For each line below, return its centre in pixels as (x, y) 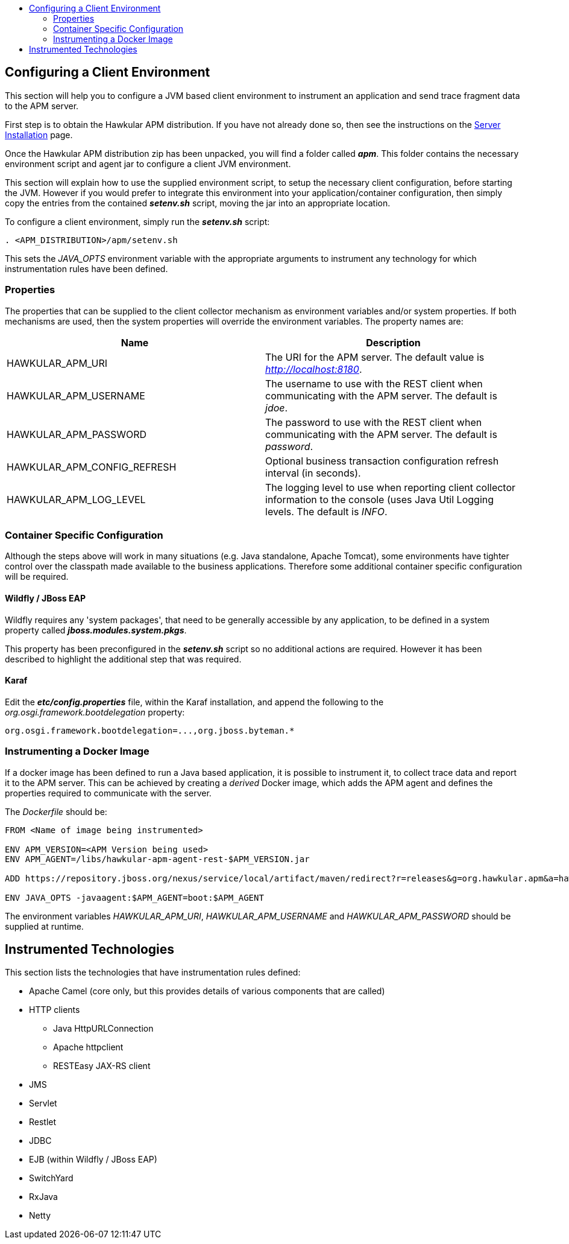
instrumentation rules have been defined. (86, 268)
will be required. (37, 577)
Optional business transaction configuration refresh (382, 461)
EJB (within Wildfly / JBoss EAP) (93, 1160)
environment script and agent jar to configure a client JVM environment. (148, 163)
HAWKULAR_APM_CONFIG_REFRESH (92, 467)
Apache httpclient (88, 1047)
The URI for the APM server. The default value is (375, 357)
